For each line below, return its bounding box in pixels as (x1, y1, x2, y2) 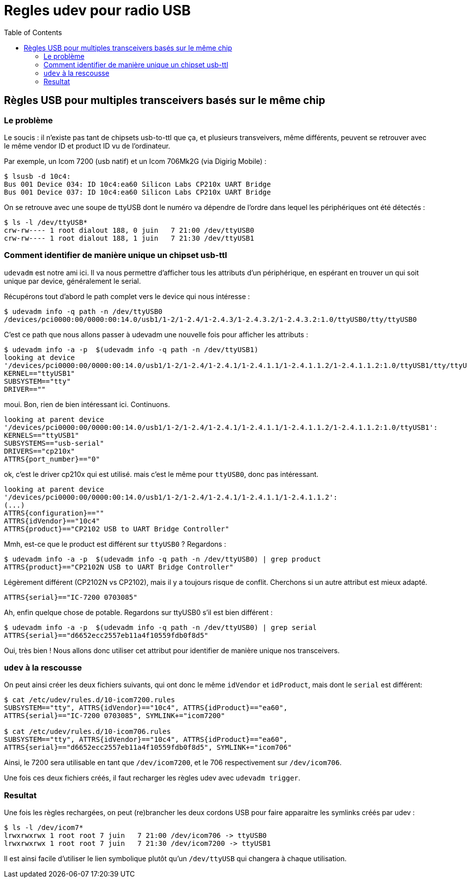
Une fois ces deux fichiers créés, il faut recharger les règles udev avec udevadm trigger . (4, 774, 301, 782)
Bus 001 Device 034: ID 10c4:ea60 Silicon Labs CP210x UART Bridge (4, 180, 271, 188)
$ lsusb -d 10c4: (4, 172, 71, 180)
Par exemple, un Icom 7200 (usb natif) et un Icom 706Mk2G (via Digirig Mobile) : (4, 156, 267, 165)
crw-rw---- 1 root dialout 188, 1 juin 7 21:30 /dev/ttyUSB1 (4, 234, 254, 242)
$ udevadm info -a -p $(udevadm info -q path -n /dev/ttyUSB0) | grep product (4, 555, 321, 563)
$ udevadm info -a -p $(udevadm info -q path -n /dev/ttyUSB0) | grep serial (4, 623, 317, 631)
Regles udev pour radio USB (4, 2, 191, 19)
